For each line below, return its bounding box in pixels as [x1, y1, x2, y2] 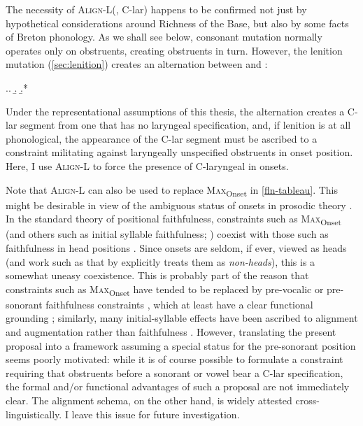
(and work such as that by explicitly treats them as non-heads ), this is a [6, 254, 315, 269]
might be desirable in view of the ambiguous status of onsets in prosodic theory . [6, 197, 353, 212]
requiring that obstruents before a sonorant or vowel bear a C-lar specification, [6, 365, 343, 380]
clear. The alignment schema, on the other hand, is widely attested [6, 393, 292, 408]
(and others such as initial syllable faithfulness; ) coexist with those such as [6, 227, 329, 241]
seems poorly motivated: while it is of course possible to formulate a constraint [6, 352, 343, 367]
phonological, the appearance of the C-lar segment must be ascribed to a [6, 131, 318, 145]
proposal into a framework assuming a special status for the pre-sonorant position [6, 338, 356, 353]
